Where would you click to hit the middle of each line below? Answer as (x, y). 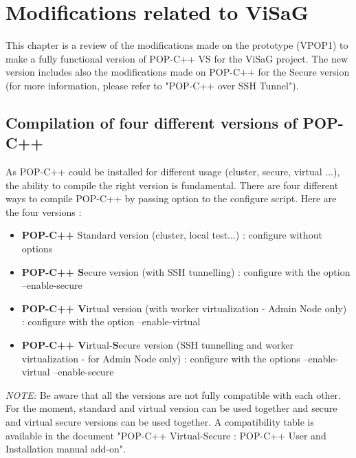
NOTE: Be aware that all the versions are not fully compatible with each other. (173, 394)
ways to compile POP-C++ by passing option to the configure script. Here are (171, 198)
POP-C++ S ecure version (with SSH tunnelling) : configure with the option (186, 271)
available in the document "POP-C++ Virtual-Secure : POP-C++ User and (166, 435)
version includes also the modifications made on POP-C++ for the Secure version (178, 72)
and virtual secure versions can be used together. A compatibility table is (160, 422)
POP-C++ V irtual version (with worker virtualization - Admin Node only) (184, 308)
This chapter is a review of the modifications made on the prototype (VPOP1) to (177, 45)
